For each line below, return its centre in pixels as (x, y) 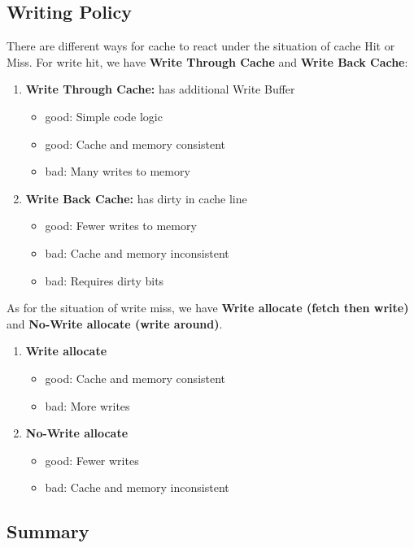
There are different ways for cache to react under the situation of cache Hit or (201, 46)
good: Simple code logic (104, 116)
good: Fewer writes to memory (121, 226)
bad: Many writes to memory (118, 171)
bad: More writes (87, 405)
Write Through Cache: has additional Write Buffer (160, 89)
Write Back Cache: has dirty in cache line (136, 198)
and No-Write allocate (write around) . (115, 323)
